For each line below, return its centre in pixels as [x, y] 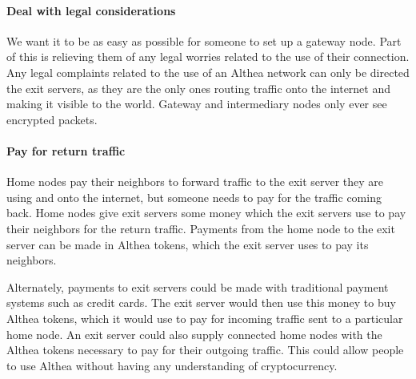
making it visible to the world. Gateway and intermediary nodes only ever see [197, 104]
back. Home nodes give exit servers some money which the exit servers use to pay [206, 213]
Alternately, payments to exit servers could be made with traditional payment [198, 286]
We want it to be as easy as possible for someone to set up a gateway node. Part [204, 40]
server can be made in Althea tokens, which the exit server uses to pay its [188, 244]
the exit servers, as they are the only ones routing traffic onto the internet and [199, 88]
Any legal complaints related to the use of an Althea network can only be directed [208, 72]
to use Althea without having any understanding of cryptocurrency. [172, 365]
